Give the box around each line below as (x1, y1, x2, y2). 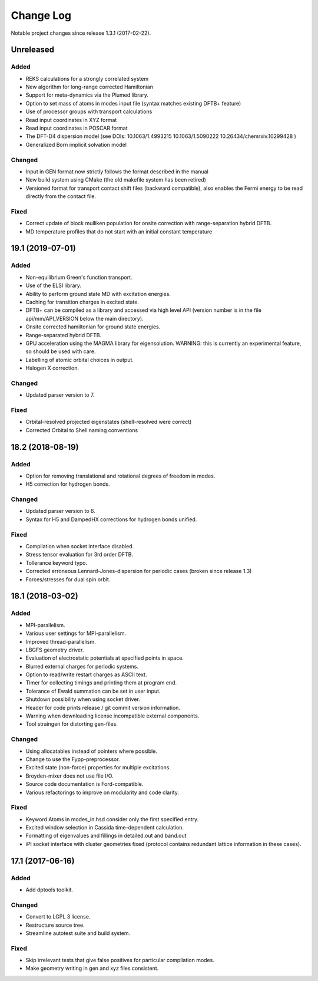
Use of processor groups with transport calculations (25, 108, 153, 115)
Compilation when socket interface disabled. (25, 543, 134, 550)
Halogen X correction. (25, 364, 79, 371)
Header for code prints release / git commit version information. (25, 704, 181, 711)
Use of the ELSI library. (25, 282, 82, 289)
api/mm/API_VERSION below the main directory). (25, 315, 144, 322)
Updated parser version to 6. (25, 508, 95, 515)
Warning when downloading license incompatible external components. (25, 712, 200, 719)
